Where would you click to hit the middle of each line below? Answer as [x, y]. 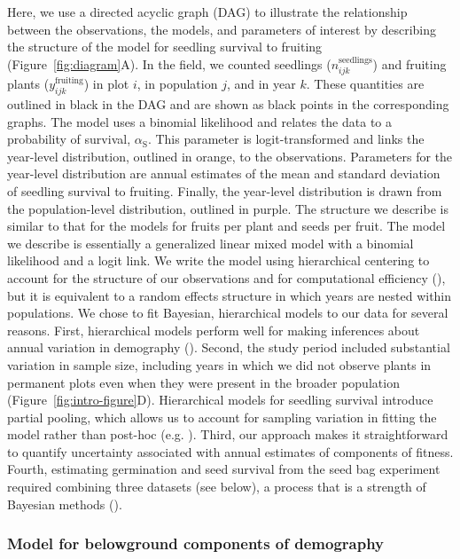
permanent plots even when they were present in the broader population [203, 382]
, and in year [261, 84]
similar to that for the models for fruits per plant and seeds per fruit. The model [226, 226]
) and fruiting [409, 63]
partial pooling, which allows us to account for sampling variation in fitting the [222, 417]
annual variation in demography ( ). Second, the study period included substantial [229, 347]
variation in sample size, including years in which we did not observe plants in [219, 364]
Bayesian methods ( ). [65, 504]
